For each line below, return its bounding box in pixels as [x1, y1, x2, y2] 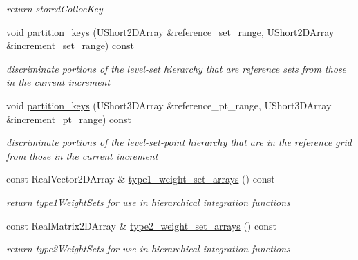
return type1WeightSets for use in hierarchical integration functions [6, 194, 290, 209]
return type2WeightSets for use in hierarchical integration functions [6, 241, 290, 256]
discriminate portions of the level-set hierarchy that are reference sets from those [6, 61, 347, 75]
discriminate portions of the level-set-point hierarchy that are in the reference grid [6, 135, 352, 149]
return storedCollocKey [6, 1, 103, 15]
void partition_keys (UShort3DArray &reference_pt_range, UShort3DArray [6, 98, 332, 112]
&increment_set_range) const [6, 38, 134, 53]
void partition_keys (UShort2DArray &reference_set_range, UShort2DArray [6, 24, 335, 39]
